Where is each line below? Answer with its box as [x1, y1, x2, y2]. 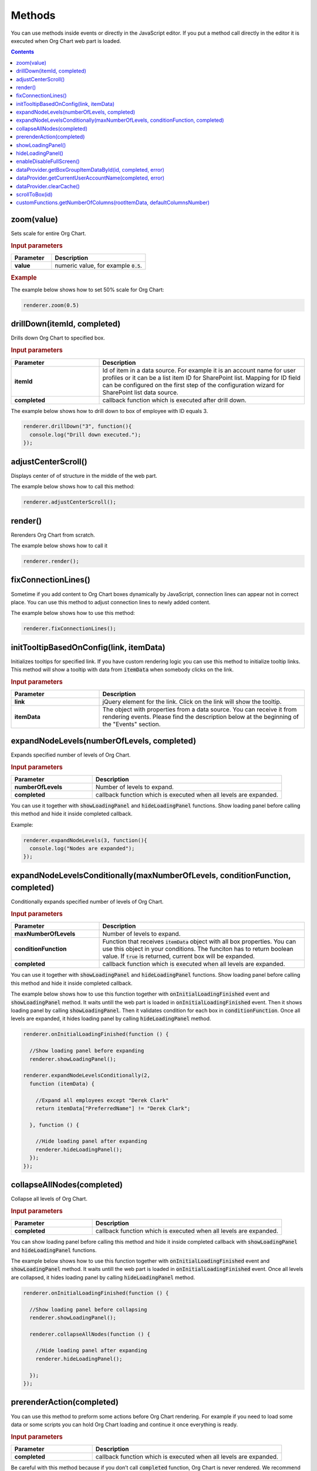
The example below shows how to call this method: [11, 483, 135, 490]
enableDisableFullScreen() [16, 158, 80, 165]
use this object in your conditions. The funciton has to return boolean [102, 945, 294, 953]
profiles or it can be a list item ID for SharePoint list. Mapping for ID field [102, 374, 301, 382]
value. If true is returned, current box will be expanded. [102, 952, 255, 960]
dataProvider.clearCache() [16, 182, 80, 189]
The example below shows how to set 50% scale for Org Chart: [11, 286, 164, 293]
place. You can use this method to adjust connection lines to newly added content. [11, 598, 211, 605]
